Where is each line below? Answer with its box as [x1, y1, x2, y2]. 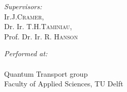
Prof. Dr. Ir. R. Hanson [4, 31, 78, 41]
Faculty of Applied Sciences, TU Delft [4, 78, 123, 89]
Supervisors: [4, 1, 42, 11]
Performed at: [4, 48, 48, 59]
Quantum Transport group [4, 68, 88, 79]
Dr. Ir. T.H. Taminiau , [4, 21, 72, 32]
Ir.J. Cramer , [4, 11, 44, 21]
